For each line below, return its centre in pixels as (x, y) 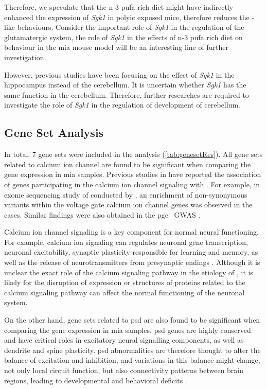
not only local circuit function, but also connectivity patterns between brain (124, 370)
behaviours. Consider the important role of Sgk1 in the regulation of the (131, 27)
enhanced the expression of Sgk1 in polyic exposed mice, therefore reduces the (127, 17)
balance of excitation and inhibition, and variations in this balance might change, (132, 360)
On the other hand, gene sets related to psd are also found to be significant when (132, 320)
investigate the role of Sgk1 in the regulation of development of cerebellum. (122, 105)
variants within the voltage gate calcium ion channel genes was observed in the (128, 205)
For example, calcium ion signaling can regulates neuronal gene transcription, (126, 242)
